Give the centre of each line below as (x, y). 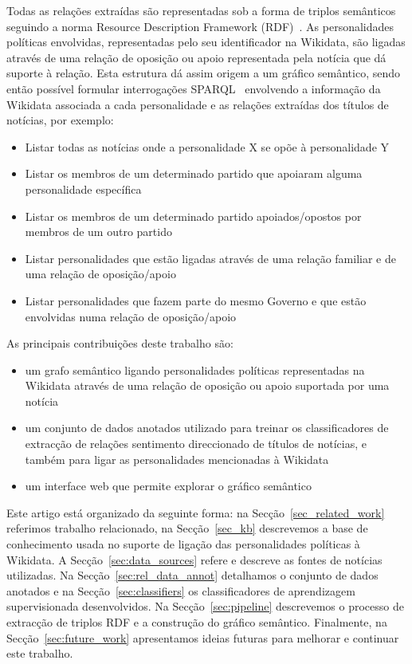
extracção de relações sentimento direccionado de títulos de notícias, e (196, 444)
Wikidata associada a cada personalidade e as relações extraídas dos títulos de (198, 104)
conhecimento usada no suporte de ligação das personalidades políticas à (183, 544)
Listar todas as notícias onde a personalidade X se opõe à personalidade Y (207, 146)
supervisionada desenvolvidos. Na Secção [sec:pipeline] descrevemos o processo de (205, 606)
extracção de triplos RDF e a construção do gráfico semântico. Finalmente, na (197, 622)
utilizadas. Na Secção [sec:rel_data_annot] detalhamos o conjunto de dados (192, 575)
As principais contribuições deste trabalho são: (120, 343)
